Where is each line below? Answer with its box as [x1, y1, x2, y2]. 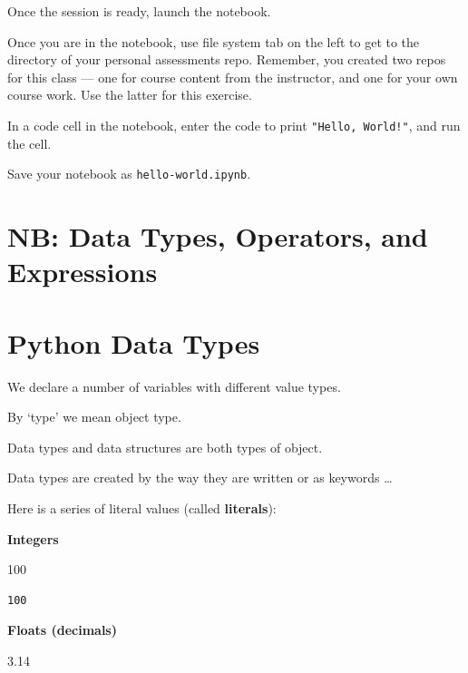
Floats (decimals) [7, 620, 117, 639]
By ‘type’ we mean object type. [7, 407, 181, 426]
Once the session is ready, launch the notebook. [7, 2, 271, 20]
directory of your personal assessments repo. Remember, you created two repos [7, 50, 446, 69]
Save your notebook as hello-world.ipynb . [7, 164, 251, 183]
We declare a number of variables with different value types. [7, 376, 341, 395]
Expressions [7, 253, 158, 290]
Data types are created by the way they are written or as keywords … [7, 468, 393, 487]
